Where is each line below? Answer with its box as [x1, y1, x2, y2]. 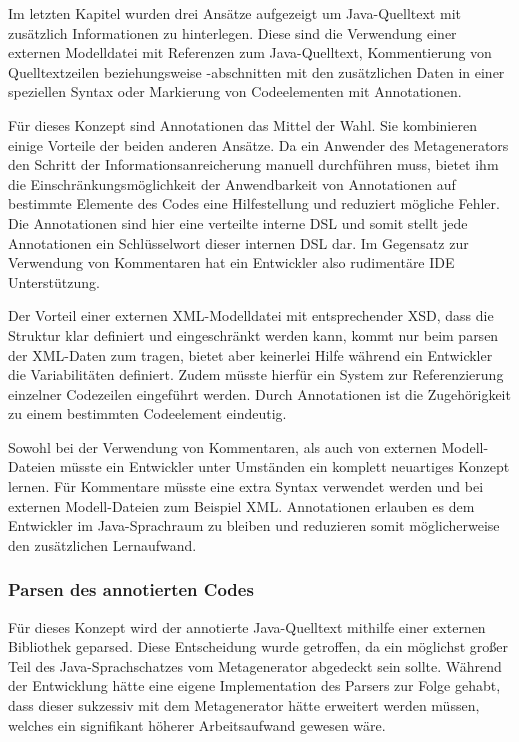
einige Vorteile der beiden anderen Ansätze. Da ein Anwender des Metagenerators [8, 134, 509, 155]
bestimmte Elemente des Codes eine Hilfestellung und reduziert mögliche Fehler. [8, 193, 500, 214]
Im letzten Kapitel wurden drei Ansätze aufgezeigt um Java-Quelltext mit [8, 3, 461, 23]
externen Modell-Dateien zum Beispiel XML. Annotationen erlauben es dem [8, 495, 475, 516]
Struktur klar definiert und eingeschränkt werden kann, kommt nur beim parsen [8, 324, 499, 345]
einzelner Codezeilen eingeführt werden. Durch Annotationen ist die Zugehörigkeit [8, 383, 511, 404]
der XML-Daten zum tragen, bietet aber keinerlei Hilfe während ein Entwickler [8, 344, 493, 365]
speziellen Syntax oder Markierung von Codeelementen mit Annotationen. [8, 81, 462, 102]
